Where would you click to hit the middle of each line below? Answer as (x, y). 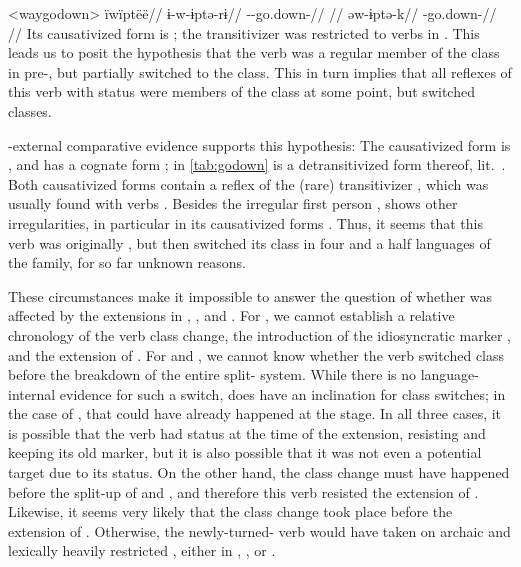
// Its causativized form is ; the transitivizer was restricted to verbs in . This (244, 32)
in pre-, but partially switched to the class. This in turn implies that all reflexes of (260, 71)
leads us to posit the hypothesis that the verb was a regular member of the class (254, 52)
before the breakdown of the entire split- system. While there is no (212, 374)
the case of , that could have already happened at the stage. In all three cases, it (255, 413)
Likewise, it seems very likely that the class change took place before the (230, 511)
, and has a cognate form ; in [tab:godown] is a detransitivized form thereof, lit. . (257, 164)
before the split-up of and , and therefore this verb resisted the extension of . (243, 491)
